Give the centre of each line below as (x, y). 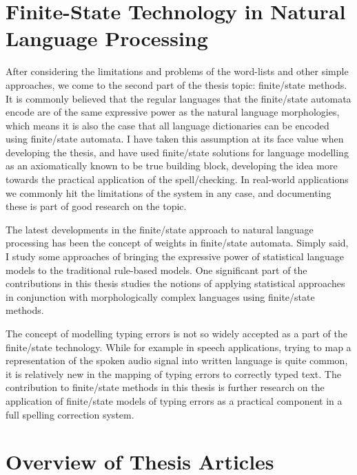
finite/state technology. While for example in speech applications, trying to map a (178, 347)
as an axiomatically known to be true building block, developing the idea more (172, 166)
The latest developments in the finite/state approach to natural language (160, 229)
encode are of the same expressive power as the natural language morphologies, (173, 112)
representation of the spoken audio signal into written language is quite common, (177, 360)
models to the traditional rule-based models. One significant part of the (156, 270)
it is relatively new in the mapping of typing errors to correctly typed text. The (173, 373)
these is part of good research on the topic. (96, 206)
